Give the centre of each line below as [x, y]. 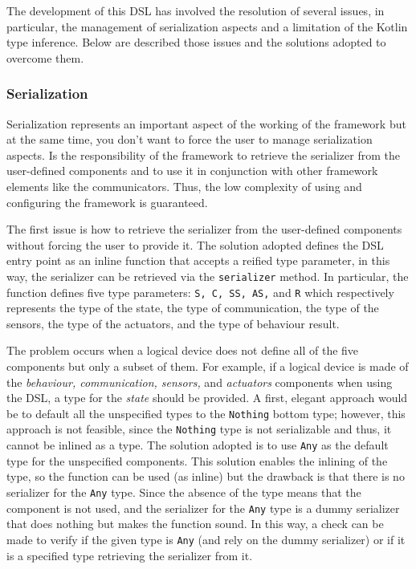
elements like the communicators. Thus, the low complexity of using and [184, 186]
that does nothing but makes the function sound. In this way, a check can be [195, 524]
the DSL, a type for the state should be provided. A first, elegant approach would [207, 398]
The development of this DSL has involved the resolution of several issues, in [196, 10]
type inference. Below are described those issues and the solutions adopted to [196, 42]
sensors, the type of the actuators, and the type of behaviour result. [173, 323]
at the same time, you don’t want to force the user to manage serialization [190, 139]
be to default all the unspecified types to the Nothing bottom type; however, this [206, 413]
